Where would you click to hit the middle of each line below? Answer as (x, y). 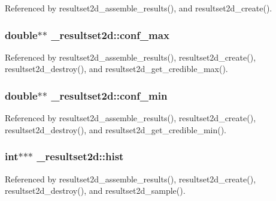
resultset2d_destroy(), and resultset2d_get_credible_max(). (116, 69)
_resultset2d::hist (80, 156)
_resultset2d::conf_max (110, 34)
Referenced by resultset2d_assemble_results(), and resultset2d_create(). (139, 8)
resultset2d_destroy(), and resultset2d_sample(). (95, 190)
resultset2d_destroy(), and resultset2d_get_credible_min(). (116, 129)
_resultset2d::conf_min (109, 95)
